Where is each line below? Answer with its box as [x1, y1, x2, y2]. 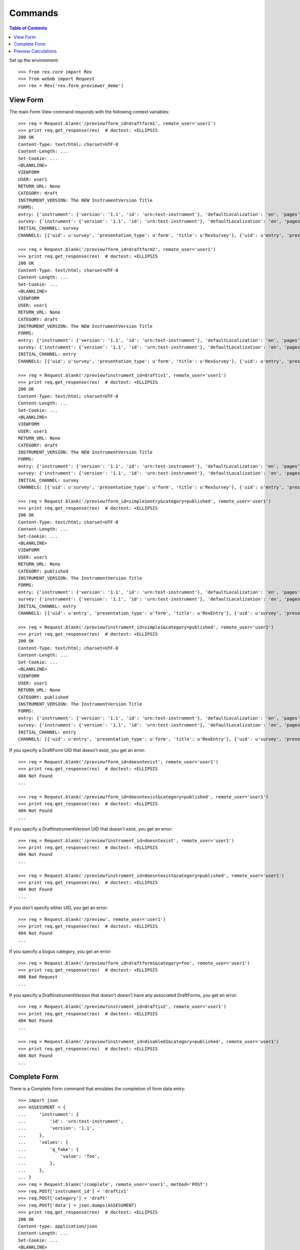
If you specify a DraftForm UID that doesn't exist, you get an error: [9, 747, 146, 753]
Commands [9, 7, 58, 18]
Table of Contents [9, 25, 47, 31]
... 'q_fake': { [18, 1146, 79, 1152]
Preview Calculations [13, 48, 57, 54]
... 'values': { [18, 1139, 68, 1145]
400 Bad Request [18, 974, 58, 980]
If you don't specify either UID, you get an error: [9, 905, 108, 911]
